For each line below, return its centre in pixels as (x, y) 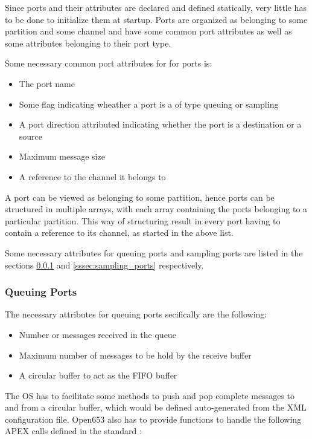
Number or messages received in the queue (97, 334)
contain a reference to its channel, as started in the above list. (119, 233)
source (31, 136)
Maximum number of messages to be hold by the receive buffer (135, 355)
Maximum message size (62, 156)
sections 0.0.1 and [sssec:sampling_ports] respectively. (104, 265)
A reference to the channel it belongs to (92, 176)
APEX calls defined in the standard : (73, 431)
